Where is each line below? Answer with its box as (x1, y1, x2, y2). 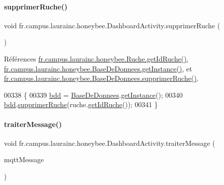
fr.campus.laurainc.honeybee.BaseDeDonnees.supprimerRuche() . (4, 73, 199, 83)
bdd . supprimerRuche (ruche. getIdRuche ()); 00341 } (4, 99, 158, 110)
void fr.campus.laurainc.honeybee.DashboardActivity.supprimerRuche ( (4, 20, 220, 30)
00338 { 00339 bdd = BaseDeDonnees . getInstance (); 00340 (4, 89, 183, 100)
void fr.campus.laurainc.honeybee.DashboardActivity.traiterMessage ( (4, 137, 216, 148)
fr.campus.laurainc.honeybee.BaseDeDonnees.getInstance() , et (4, 63, 192, 73)
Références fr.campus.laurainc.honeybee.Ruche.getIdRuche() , (4, 53, 189, 63)
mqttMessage (4, 154, 44, 165)
